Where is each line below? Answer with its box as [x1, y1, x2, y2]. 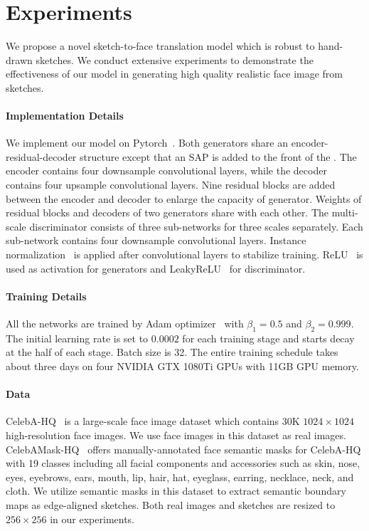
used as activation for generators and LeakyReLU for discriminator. [6, 261, 306, 275]
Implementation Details [6, 108, 124, 123]
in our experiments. [50, 511, 134, 526]
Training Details [6, 288, 87, 303]
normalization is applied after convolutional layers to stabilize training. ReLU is [6, 247, 363, 262]
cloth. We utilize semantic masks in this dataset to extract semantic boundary [6, 483, 346, 498]
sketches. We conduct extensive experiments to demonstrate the [36, 52, 314, 67]
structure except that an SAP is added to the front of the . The [79, 149, 357, 164]
